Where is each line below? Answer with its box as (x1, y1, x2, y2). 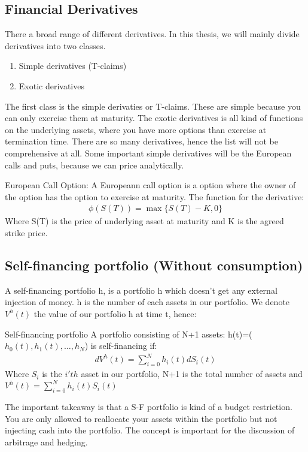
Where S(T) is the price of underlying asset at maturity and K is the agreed (5, 215, 284, 227)
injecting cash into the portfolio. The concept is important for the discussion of (5, 424, 295, 436)
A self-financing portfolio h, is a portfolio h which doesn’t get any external (5, 284, 277, 296)
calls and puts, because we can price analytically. (5, 158, 184, 171)
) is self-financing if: (84, 339, 157, 352)
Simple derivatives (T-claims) (19, 59, 127, 72)
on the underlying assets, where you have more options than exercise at (5, 123, 267, 135)
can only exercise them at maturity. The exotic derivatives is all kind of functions (5, 112, 303, 124)
